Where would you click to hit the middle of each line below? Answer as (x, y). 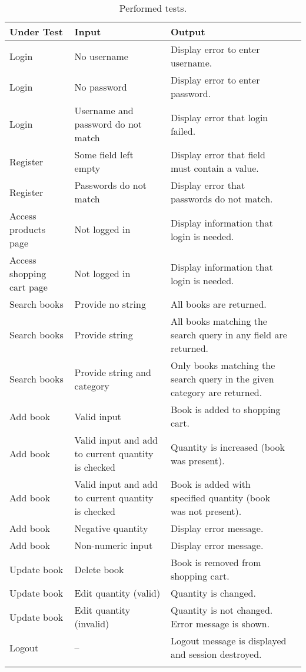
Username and (104, 110)
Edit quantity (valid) (117, 593)
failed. (183, 131)
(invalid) (92, 623)
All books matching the (219, 321)
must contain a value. (214, 168)
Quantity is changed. (213, 593)
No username (101, 56)
